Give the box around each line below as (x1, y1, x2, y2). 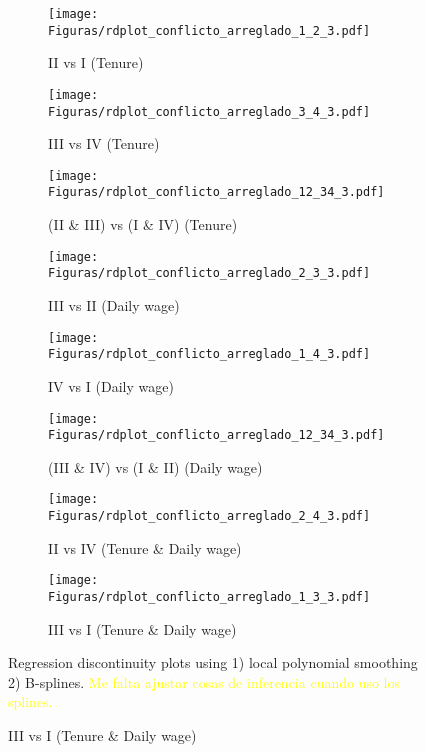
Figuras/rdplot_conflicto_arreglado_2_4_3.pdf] (48, 509, 371, 524)
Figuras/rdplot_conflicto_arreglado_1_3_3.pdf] (48, 590, 371, 604)
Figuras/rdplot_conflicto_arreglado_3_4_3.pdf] (48, 104, 371, 119)
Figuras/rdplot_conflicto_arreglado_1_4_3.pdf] (48, 347, 371, 362)
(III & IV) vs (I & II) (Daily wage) (48, 456, 263, 477)
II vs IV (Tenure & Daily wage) (48, 537, 242, 558)
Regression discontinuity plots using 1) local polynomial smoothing (8, 652, 418, 673)
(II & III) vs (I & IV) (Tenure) (48, 214, 238, 235)
